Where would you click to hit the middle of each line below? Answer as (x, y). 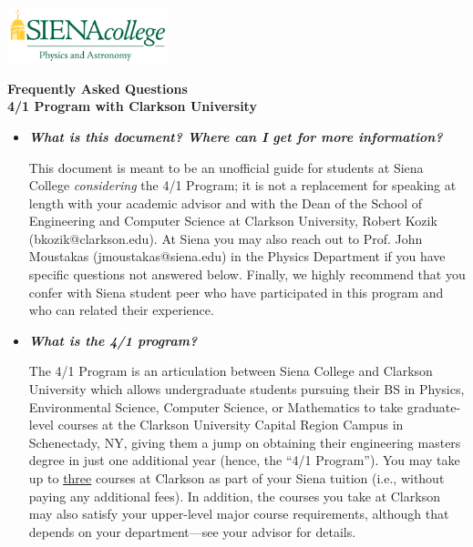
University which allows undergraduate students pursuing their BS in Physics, (247, 389)
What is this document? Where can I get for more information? (236, 136)
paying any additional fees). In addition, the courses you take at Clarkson (234, 496)
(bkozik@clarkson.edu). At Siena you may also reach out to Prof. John (226, 238)
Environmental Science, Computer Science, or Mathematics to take (216, 406)
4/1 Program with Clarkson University (132, 106)
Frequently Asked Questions (98, 88)
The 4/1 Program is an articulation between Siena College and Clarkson (231, 371)
